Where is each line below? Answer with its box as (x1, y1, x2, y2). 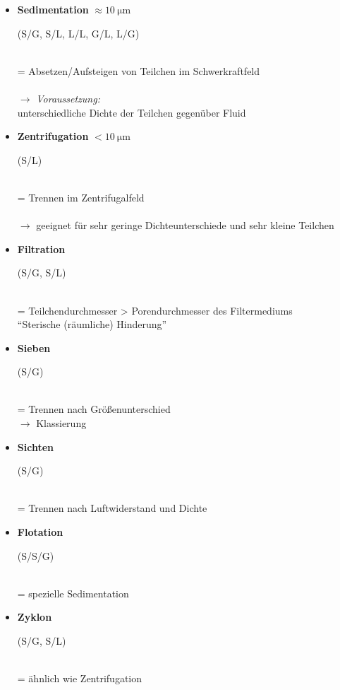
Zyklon (17, 609, 52, 624)
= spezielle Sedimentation (17, 585, 129, 600)
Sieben (17, 340, 51, 355)
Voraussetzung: (36, 90, 100, 105)
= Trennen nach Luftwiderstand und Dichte (17, 501, 207, 515)
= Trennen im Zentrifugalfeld (17, 189, 145, 204)
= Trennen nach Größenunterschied (17, 402, 171, 416)
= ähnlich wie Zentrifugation (17, 671, 142, 686)
